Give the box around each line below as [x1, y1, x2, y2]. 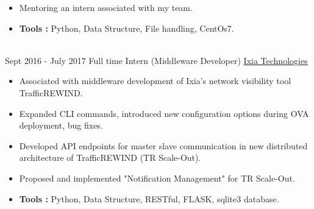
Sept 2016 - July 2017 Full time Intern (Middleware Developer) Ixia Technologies [5, 54, 308, 66]
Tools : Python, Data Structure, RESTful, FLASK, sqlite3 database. [19, 192, 279, 205]
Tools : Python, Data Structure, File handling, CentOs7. [19, 21, 234, 34]
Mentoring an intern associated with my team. [19, 1, 193, 13]
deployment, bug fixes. [19, 119, 103, 132]
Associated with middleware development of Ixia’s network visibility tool [19, 74, 291, 87]
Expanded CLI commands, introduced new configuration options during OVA [19, 107, 309, 119]
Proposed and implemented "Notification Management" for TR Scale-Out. [19, 171, 295, 184]
